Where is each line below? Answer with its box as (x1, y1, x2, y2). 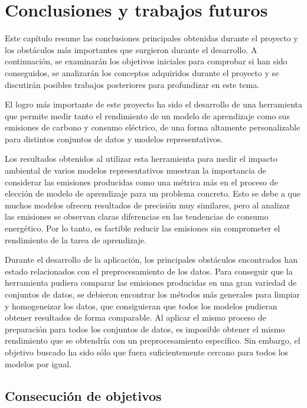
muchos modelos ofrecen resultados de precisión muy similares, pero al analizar (5, 198, 290, 211)
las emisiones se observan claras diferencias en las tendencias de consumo (5, 210, 269, 223)
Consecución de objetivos (5, 386, 162, 404)
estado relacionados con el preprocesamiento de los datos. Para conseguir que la (5, 265, 293, 277)
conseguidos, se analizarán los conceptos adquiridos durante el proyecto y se (5, 66, 279, 79)
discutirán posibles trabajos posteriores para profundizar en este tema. (5, 78, 260, 90)
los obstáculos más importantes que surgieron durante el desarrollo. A (5, 43, 257, 56)
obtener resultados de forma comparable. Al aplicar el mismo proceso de (5, 311, 266, 324)
